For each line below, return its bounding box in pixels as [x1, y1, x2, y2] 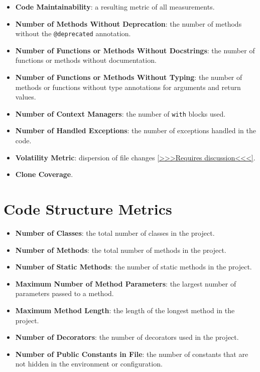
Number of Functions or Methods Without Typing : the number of [15, 72, 242, 82]
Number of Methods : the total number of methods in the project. [15, 244, 226, 255]
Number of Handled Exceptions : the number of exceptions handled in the [15, 125, 256, 136]
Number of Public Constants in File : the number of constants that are [15, 348, 248, 359]
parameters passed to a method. [15, 288, 114, 299]
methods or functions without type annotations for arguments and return [15, 81, 241, 92]
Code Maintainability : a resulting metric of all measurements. [15, 2, 215, 12]
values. [15, 91, 36, 102]
